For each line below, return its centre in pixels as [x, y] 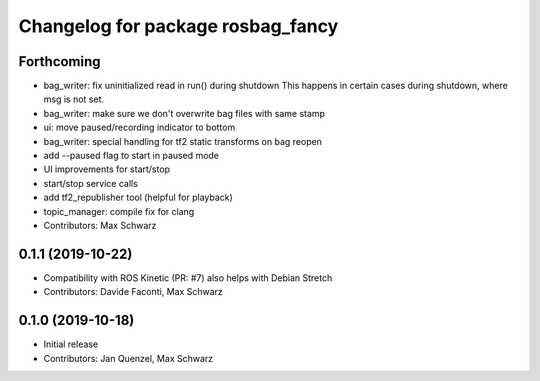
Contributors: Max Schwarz [100, 225]
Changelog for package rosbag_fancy [178, 26]
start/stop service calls [91, 183]
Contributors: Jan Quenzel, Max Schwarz [128, 358]
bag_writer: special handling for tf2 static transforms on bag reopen [182, 141]
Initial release [71, 344]
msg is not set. [74, 99]
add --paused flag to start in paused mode [131, 156]
